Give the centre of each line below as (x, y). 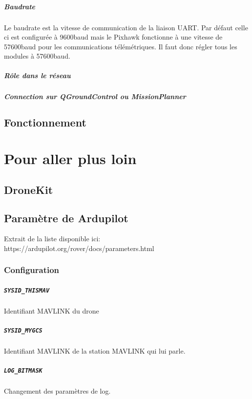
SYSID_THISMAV (27, 290)
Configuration (32, 270)
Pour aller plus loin (70, 158)
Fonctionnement (45, 122)
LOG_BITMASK (23, 371)
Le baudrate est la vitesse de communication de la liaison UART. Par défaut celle (126, 27)
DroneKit (29, 189)
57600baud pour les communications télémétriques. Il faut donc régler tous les (121, 46)
